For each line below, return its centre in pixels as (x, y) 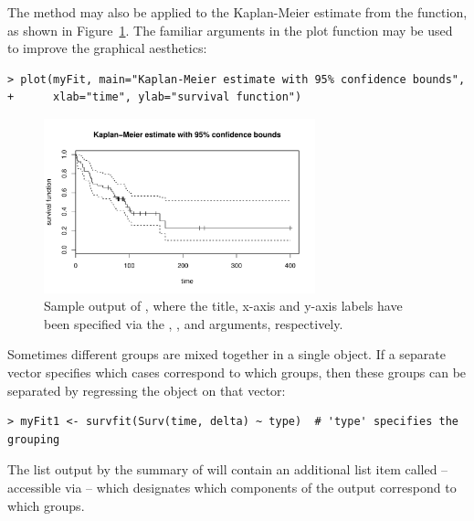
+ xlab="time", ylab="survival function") (155, 97)
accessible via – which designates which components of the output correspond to (232, 488)
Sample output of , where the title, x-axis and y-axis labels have (223, 306)
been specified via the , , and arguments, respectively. (194, 323)
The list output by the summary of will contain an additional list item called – (228, 469)
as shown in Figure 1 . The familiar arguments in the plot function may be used (230, 30)
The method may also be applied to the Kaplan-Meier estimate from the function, (237, 12)
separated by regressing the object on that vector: (147, 390)
